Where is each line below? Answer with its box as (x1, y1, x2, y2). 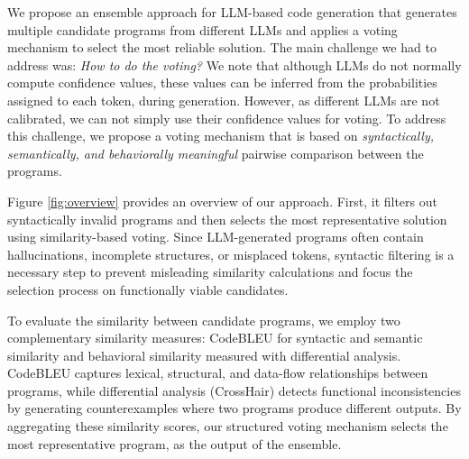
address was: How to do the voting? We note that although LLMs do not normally (7, 55, 462, 74)
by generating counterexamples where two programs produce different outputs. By (7, 399, 462, 418)
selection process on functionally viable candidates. (7, 280, 289, 298)
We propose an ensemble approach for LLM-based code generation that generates (7, 3, 457, 21)
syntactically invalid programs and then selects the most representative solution (7, 209, 447, 228)
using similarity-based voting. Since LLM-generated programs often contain (7, 227, 424, 246)
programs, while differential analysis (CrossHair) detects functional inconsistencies (7, 381, 461, 399)
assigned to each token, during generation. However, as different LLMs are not (7, 90, 440, 109)
